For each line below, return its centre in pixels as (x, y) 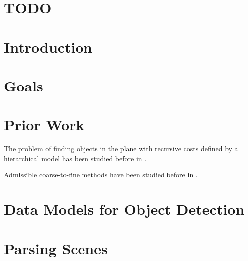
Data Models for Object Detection (124, 209)
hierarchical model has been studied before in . (75, 158)
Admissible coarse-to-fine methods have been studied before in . (101, 175)
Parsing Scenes (56, 248)
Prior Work (44, 125)
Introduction (48, 46)
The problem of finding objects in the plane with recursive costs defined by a (121, 148)
